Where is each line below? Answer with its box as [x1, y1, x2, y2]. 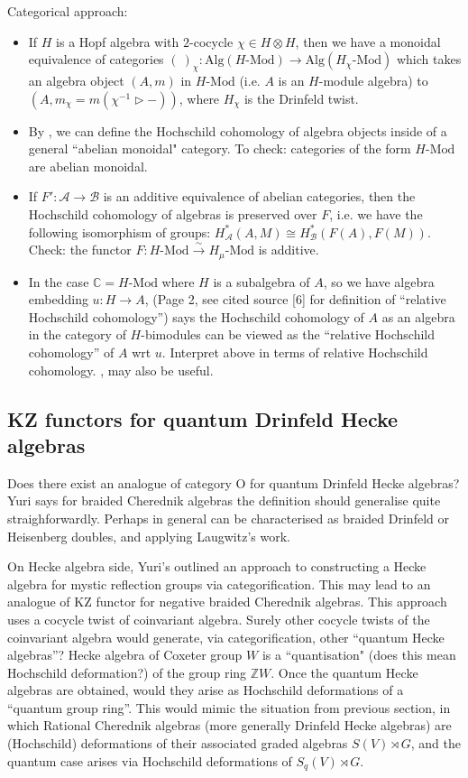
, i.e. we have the [329, 204, 423, 223]
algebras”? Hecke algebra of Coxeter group [7, 645, 243, 664]
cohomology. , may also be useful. [28, 360, 214, 379]
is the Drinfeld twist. [243, 88, 359, 107]
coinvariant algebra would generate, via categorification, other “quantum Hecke [7, 627, 445, 646]
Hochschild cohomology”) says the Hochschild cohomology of [28, 307, 364, 326]
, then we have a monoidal [295, 32, 441, 51]
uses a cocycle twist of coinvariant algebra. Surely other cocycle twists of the [7, 609, 430, 628]
